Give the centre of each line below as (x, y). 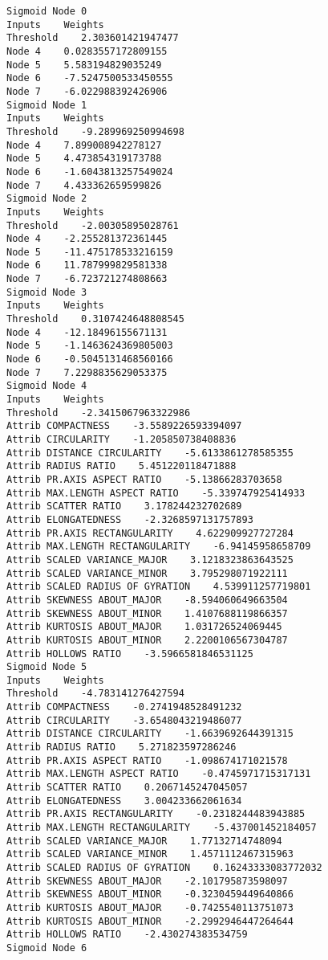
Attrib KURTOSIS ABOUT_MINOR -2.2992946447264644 (150, 921)
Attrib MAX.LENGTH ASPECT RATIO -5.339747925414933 (156, 493)
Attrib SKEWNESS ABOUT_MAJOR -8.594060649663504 (147, 600)
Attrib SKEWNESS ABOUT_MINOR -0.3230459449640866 (150, 895)
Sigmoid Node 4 (47, 386)
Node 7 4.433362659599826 (84, 185)
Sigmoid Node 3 (47, 292)
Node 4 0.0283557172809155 (87, 51)
